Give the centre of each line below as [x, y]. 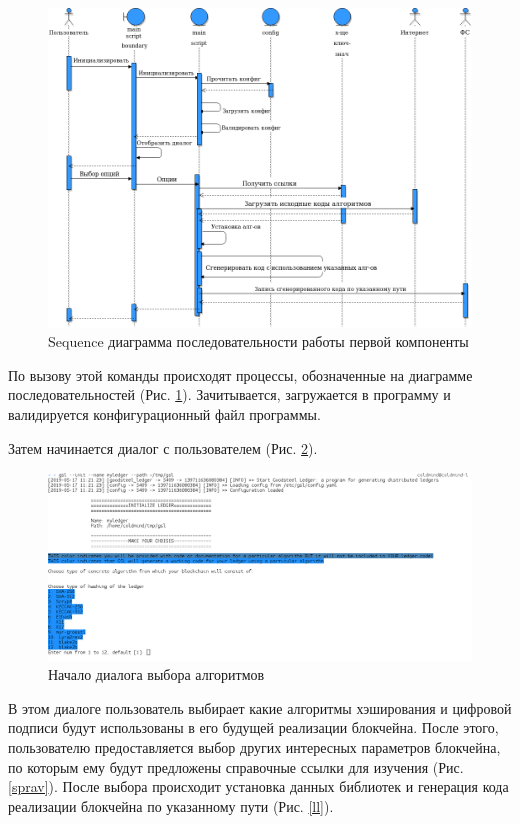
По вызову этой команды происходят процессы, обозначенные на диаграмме [240, 374]
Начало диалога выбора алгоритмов [156, 674]
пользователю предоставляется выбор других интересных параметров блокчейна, [254, 747]
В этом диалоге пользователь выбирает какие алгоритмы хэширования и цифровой [260, 707]
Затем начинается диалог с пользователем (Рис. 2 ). [163, 447]
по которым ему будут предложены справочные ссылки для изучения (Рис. [236, 766]
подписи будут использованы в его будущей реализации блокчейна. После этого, [253, 727]
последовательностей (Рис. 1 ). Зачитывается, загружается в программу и [229, 394]
